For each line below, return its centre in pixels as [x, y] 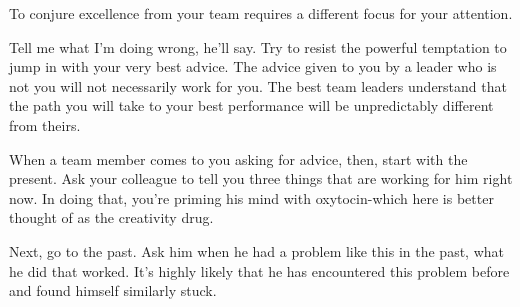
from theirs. [45, 124]
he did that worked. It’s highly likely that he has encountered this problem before [259, 270]
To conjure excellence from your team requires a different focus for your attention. [261, 13]
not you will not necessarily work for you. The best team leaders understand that [258, 85]
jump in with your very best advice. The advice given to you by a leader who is [253, 66]
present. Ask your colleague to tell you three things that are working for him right [261, 178]
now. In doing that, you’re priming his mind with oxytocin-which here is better [251, 197]
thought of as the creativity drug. [111, 217]
